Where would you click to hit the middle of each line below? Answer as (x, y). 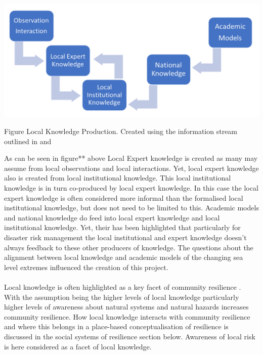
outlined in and (28, 141)
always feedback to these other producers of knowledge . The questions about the (129, 247)
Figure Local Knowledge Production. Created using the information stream (121, 131)
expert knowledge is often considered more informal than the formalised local (124, 197)
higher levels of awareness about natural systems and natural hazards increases (126, 307)
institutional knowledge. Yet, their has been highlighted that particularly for (122, 227)
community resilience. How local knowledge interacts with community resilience (127, 316)
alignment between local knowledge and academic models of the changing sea (124, 257)
